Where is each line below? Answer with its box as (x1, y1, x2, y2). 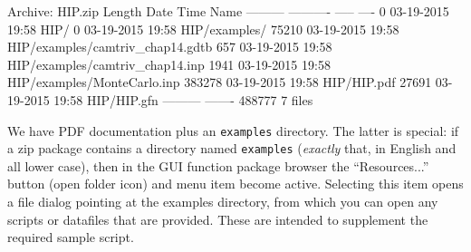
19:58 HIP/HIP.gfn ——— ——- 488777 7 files (53, 90, 313, 109)
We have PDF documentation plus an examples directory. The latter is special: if (7, 121, 459, 140)
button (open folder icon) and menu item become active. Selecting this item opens (7, 174, 464, 193)
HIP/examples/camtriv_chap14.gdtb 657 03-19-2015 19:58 (7, 37, 332, 56)
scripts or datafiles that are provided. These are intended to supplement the (7, 209, 428, 228)
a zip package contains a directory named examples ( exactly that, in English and (7, 139, 457, 158)
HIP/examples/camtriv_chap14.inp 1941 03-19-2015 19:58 (7, 54, 331, 73)
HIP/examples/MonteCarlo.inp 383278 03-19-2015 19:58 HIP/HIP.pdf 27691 (7, 73, 432, 92)
